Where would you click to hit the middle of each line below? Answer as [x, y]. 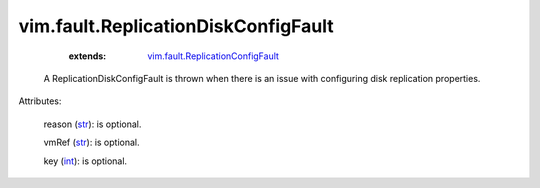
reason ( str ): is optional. [92, 124]
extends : [87, 56]
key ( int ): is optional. [85, 161]
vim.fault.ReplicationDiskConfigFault [176, 26]
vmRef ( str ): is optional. [91, 142]
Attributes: [40, 101]
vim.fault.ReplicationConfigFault [213, 56]
